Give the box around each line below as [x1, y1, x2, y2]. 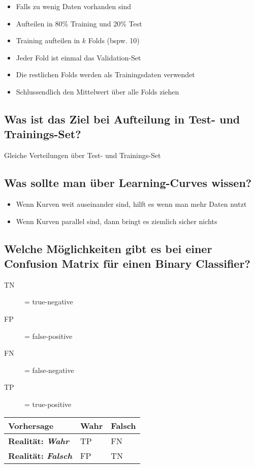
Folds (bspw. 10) [88, 35, 140, 46]
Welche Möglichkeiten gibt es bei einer [4, 240, 212, 256]
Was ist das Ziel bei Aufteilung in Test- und [4, 111, 240, 127]
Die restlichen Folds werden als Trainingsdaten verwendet [16, 69, 195, 80]
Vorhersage [8, 420, 54, 432]
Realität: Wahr [8, 435, 69, 447]
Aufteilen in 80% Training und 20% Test [16, 18, 142, 28]
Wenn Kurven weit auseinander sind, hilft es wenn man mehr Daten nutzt [16, 198, 247, 209]
